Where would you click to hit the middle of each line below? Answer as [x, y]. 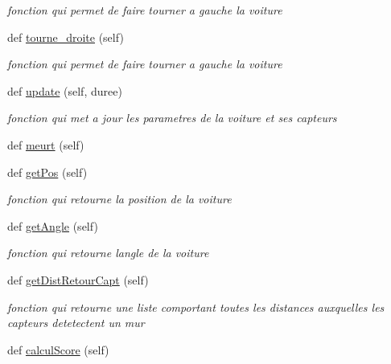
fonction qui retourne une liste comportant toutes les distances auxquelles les [196, 307]
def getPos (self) [47, 172]
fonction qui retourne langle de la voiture [108, 253]
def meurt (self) [46, 144]
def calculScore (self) [58, 349]
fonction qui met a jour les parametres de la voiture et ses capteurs [172, 118]
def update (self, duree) [65, 90]
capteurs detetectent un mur [76, 323]
